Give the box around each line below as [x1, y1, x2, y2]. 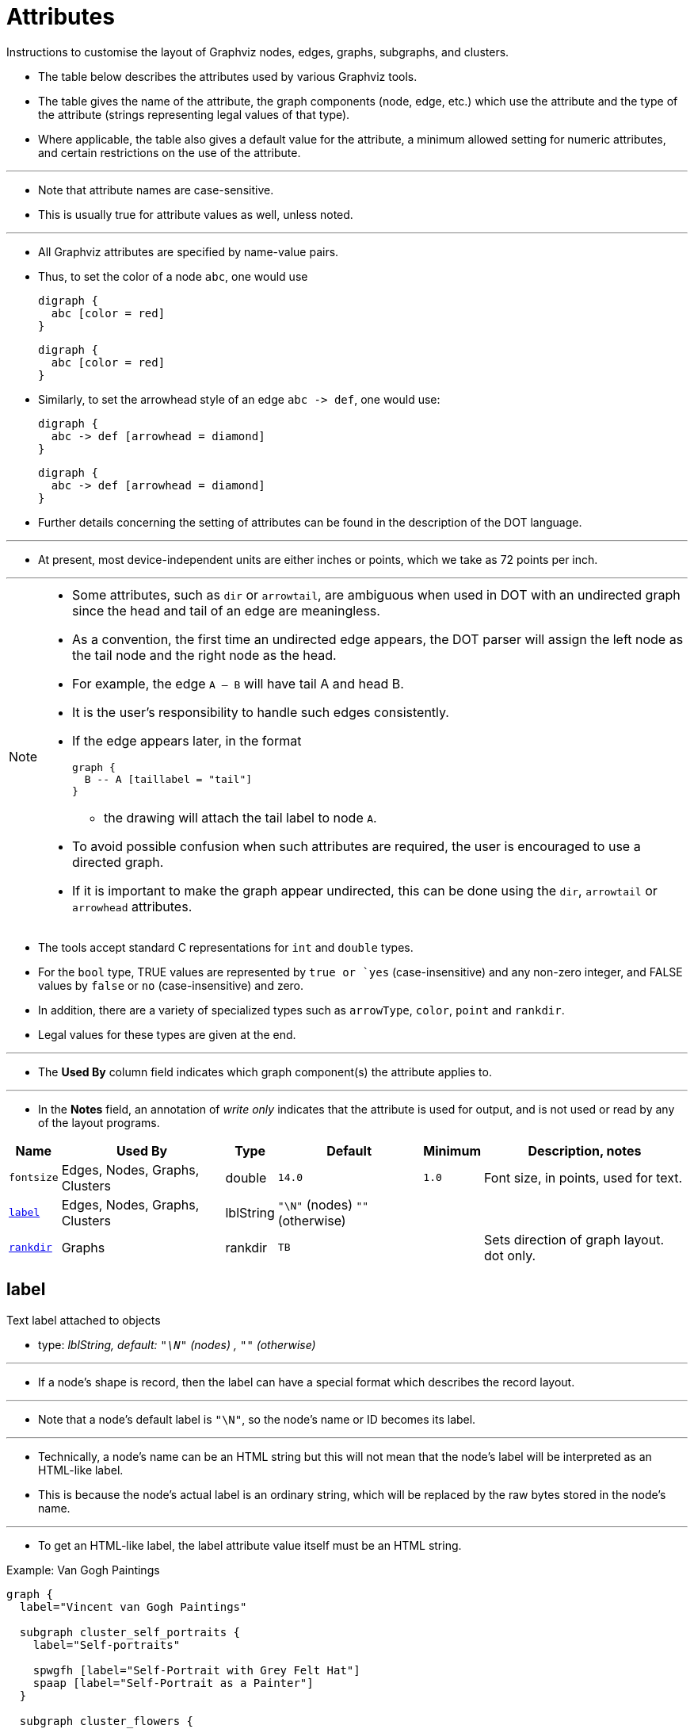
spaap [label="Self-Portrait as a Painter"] [32, 1676, 314, 1689]
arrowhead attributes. [72, 898, 193, 914]
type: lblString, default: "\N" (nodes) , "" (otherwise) [38, 1337, 316, 1351]
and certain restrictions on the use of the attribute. [38, 145, 301, 159]
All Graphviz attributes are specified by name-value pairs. [38, 244, 339, 259]
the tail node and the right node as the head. [72, 646, 337, 663]
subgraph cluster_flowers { [19, 1714, 194, 1727]
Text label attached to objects [6, 1313, 161, 1327]
